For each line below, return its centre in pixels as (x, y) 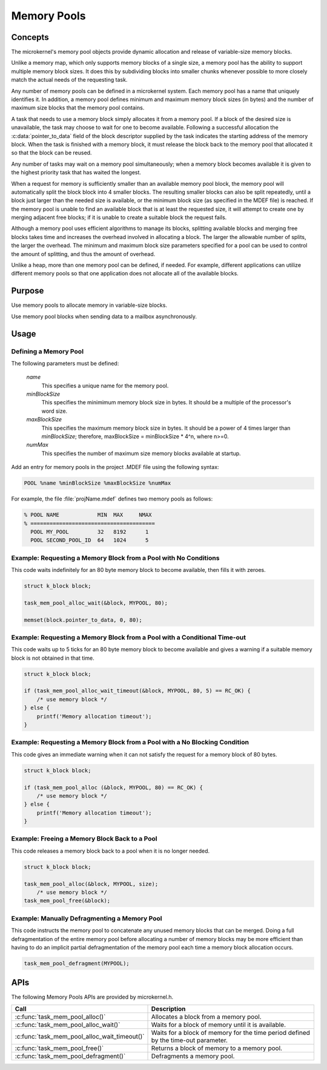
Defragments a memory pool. (193, 1056)
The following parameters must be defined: (65, 363)
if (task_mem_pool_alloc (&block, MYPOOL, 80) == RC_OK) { (113, 787)
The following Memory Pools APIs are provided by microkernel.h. (92, 997)
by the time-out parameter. (190, 1040)
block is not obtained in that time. (53, 658)
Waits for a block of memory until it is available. (218, 1025)
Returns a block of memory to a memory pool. (217, 1048)
